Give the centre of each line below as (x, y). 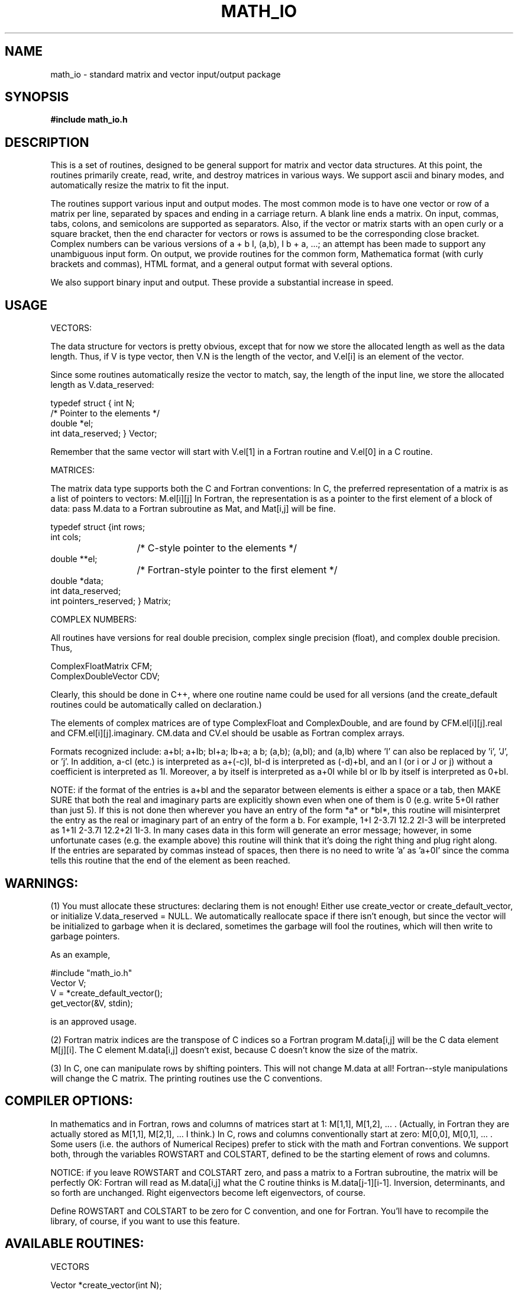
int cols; (66, 537)
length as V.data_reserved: (102, 385)
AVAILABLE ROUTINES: (75, 1244)
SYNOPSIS (37, 97)
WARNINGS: (42, 883)
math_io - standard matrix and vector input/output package (166, 74)
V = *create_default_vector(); (106, 993)
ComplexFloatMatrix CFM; (101, 666)
